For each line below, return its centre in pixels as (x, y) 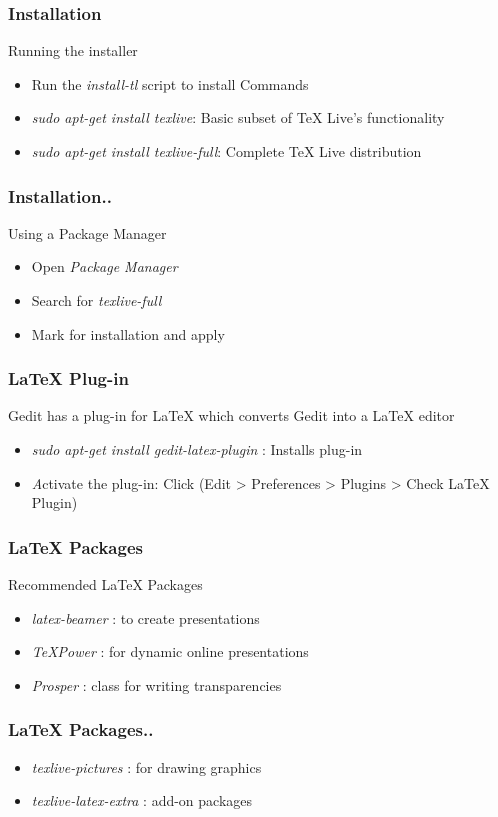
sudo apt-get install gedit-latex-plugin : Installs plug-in (197, 449)
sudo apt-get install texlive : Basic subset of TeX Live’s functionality (238, 117)
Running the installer (73, 50)
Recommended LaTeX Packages (105, 584)
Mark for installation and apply (128, 333)
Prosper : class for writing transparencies (156, 684)
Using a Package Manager (87, 232)
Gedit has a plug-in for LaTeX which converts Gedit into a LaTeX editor (231, 415)
